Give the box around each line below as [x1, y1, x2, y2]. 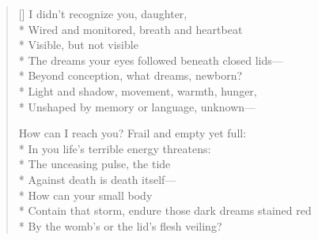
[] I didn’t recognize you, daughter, [18, 6, 187, 21]
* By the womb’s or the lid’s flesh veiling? [18, 217, 222, 234]
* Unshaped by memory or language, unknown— [18, 98, 256, 114]
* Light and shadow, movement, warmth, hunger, [18, 82, 257, 99]
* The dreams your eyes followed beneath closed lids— [18, 51, 283, 68]
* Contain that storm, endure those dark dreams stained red [18, 202, 312, 219]
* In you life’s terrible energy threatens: [18, 140, 211, 156]
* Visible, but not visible [18, 36, 138, 53]
